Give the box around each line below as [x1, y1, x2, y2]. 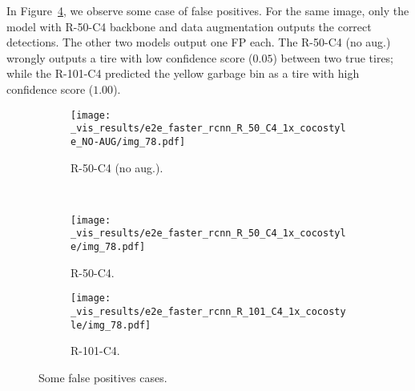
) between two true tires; [272, 49, 394, 66]
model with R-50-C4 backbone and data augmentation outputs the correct [6, 18, 372, 34]
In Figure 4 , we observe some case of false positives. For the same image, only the [6, 2, 409, 18]
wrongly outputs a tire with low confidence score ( [6, 49, 253, 66]
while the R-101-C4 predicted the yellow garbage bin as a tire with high [6, 65, 360, 82]
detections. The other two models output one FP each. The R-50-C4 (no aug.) [6, 34, 391, 50]
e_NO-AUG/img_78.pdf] [71, 135, 186, 147]
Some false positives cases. [38, 369, 167, 385]
